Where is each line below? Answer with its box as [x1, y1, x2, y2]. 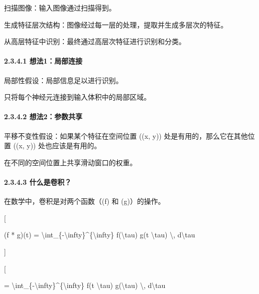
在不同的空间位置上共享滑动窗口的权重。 [4, 157, 137, 167]
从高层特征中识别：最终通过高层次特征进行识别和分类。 [4, 36, 186, 47]
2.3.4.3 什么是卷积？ [4, 176, 71, 187]
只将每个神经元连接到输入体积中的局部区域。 [4, 92, 151, 102]
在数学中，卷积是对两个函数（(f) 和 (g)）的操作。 [4, 196, 165, 206]
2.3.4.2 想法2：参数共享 [4, 111, 83, 122]
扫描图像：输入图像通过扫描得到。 [4, 3, 116, 13]
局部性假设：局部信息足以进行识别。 [4, 75, 123, 85]
